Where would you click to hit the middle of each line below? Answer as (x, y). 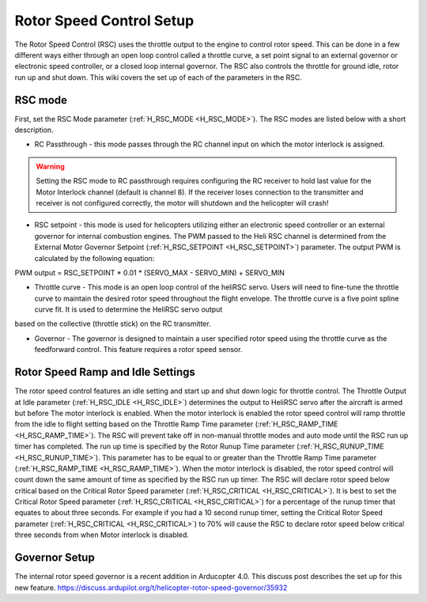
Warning (50, 166)
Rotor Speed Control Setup (104, 21)
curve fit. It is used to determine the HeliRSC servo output (128, 309)
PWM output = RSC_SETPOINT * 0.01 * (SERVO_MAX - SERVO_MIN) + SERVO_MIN (149, 272)
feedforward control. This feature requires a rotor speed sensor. (138, 350)
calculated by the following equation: (94, 258)
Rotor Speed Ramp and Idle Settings (105, 372)
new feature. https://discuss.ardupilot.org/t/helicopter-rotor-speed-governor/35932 (151, 587)
